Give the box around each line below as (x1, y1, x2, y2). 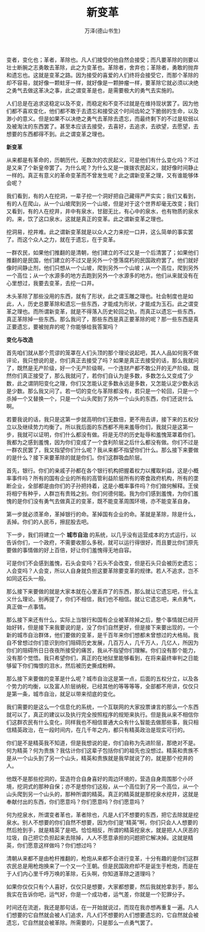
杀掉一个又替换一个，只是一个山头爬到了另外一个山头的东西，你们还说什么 (6, 395, 193, 402)
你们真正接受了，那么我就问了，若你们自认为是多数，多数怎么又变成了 (11, 371, 188, 379)
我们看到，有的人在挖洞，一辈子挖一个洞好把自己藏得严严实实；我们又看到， (6, 192, 199, 199)
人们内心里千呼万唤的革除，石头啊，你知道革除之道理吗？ (11, 870, 156, 877)
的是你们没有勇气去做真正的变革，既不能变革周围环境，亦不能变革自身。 (11, 497, 193, 505)
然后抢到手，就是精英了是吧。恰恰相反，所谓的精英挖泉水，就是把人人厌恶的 (6, 826, 199, 833)
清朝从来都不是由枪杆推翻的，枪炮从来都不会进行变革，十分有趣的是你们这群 (6, 854, 199, 862)
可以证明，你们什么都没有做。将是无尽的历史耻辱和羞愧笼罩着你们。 (27, 431, 199, 438)
